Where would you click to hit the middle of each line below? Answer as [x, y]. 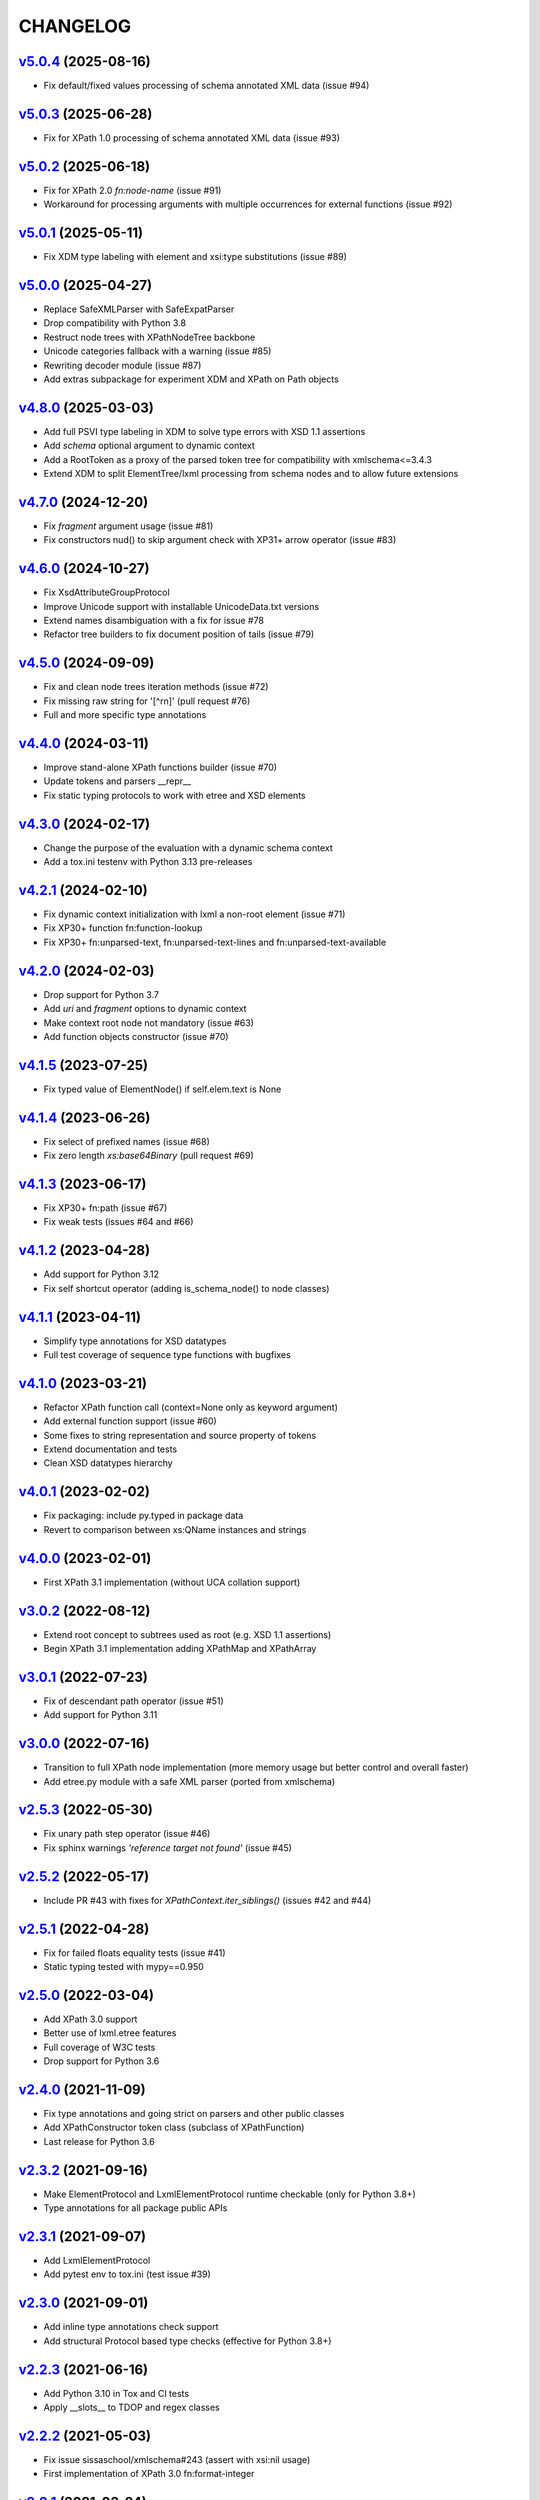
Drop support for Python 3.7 [101, 994]
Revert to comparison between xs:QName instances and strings [175, 1529]
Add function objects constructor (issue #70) [136, 1036]
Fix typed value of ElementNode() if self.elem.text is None [162, 1089]
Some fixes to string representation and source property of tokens [180, 1435]
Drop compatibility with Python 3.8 [115, 323]
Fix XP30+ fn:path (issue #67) [105, 1208]
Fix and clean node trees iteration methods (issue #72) [156, 687]
